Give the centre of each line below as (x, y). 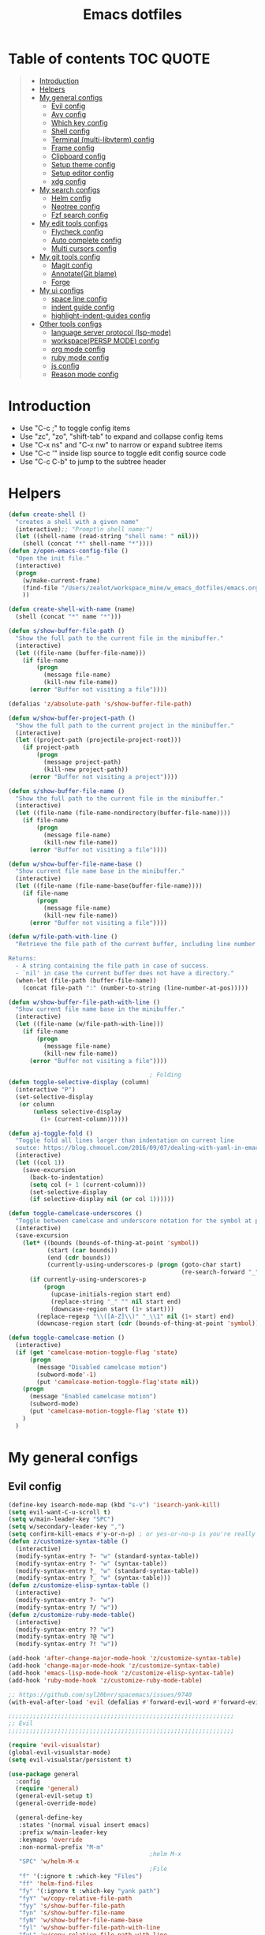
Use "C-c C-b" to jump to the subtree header (93, 461)
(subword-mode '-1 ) (67, 1375)
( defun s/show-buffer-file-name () (67, 791)
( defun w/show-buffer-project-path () (72, 718)
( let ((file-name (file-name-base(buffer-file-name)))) (109, 886)
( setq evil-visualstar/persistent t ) (70, 1760)
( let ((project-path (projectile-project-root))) (98, 740)
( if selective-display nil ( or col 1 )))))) (102, 1200)
